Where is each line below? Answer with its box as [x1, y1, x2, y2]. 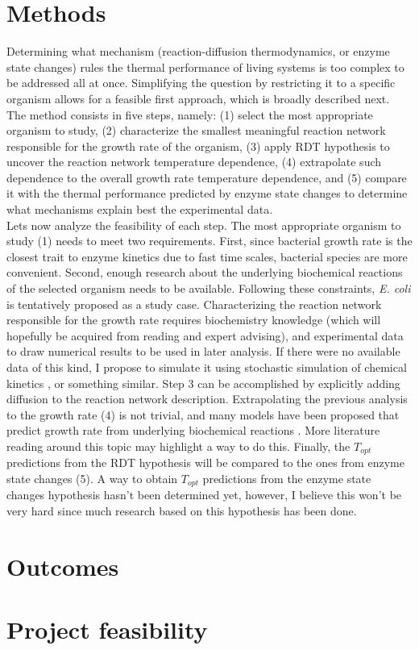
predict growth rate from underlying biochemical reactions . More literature [6, 422, 380, 439]
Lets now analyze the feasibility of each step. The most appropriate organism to [6, 216, 401, 233]
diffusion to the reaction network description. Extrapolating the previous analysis [6, 390, 408, 407]
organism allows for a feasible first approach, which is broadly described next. [6, 90, 390, 106]
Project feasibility [6, 613, 208, 646]
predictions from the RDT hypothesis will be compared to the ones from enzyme [6, 454, 404, 471]
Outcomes [6, 549, 119, 582]
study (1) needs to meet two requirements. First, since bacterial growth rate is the [6, 232, 413, 249]
